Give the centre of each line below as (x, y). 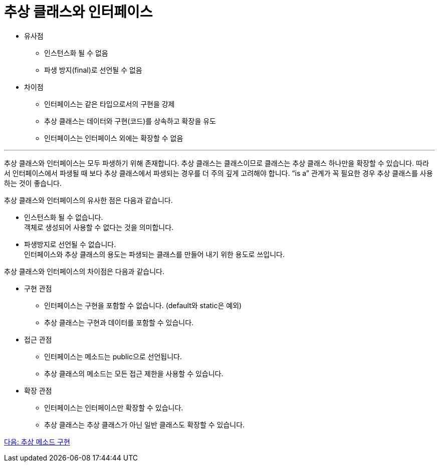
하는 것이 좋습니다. (33, 183)
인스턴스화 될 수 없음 (76, 53)
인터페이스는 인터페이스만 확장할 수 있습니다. (114, 407)
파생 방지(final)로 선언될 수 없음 (93, 70)
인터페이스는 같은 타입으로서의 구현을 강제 (109, 104)
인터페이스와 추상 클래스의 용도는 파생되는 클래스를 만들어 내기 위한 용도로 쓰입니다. (154, 254)
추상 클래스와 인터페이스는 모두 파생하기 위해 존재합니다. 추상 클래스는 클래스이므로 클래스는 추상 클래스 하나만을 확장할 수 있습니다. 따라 (216, 163)
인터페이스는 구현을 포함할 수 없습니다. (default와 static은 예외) (143, 305)
